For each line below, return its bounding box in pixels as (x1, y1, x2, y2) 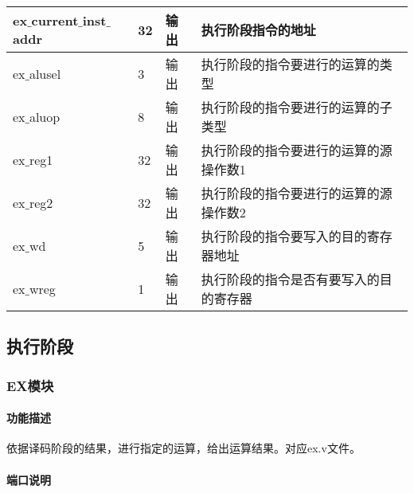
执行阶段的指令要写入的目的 (201, 227, 367, 245)
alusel (29, 64, 61, 83)
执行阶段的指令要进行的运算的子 (201, 98, 393, 116)
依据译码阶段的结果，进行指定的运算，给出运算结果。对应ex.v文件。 (6, 440, 361, 456)
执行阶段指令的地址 (201, 21, 316, 39)
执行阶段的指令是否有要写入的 (201, 270, 380, 288)
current (31, 11, 79, 29)
